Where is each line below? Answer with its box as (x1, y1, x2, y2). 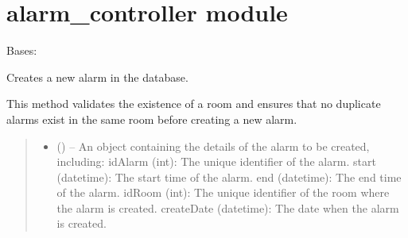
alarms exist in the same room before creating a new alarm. (6, 110, 297, 127)
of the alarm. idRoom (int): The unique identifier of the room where (56, 184, 390, 201)
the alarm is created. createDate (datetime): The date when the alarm (56, 199, 399, 216)
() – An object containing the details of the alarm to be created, (56, 137, 370, 154)
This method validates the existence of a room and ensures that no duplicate (6, 95, 381, 112)
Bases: (6, 42, 37, 59)
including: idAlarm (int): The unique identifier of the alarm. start (56, 153, 376, 170)
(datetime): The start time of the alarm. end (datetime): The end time (56, 168, 402, 185)
